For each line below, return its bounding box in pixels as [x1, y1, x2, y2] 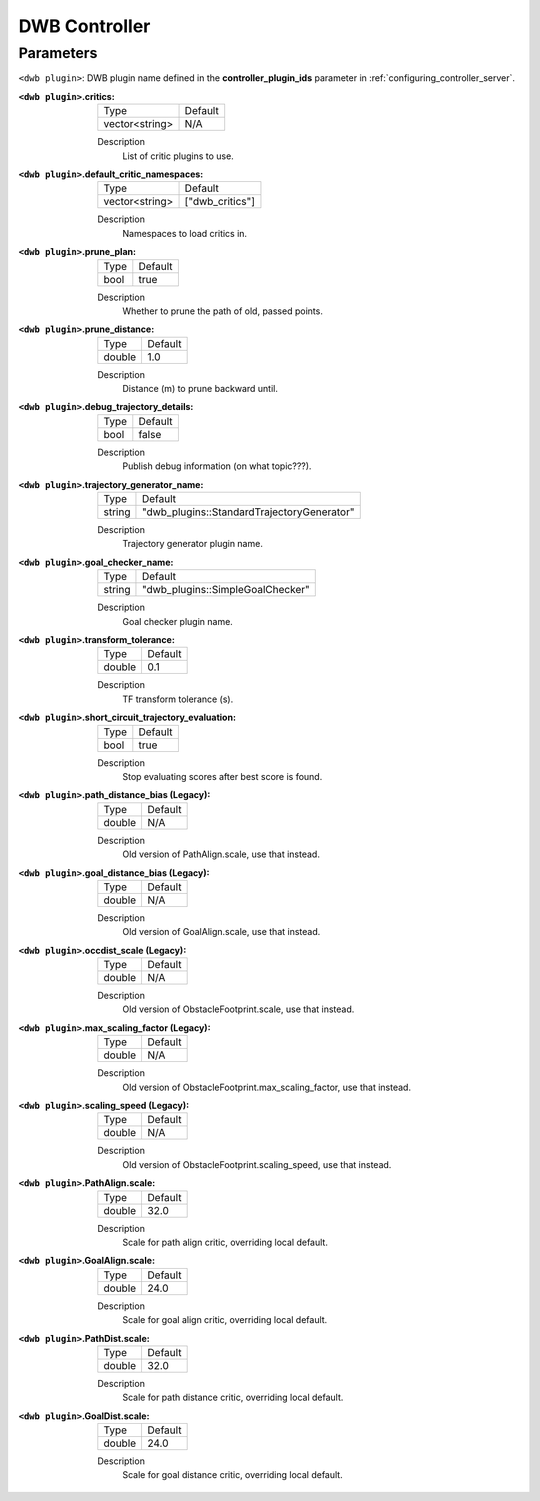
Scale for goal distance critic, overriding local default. [122, 1469, 344, 1481]
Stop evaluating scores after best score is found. [122, 770, 323, 782]
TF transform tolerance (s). [122, 693, 234, 705]
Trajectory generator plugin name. [122, 538, 264, 550]
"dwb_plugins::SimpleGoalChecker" [141, 583, 310, 597]
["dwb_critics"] [184, 195, 255, 209]
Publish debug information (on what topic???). [122, 460, 312, 472]
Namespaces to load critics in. [122, 227, 248, 239]
